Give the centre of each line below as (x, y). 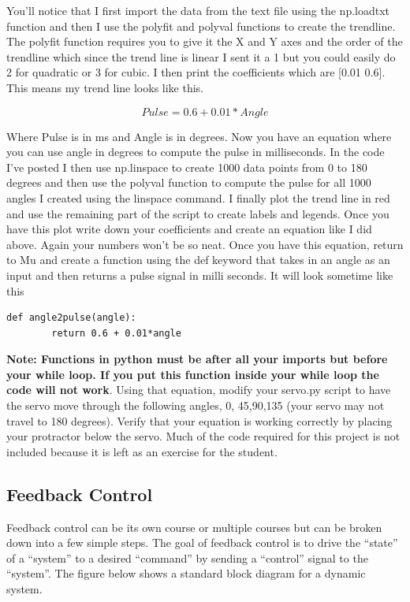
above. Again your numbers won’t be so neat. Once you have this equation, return (205, 244)
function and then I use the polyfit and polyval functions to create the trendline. (201, 26)
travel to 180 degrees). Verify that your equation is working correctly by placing (199, 420)
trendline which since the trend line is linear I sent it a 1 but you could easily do (201, 56)
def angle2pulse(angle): (71, 318)
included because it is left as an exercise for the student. (142, 451)
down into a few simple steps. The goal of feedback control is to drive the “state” (202, 543)
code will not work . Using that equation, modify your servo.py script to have (199, 390)
